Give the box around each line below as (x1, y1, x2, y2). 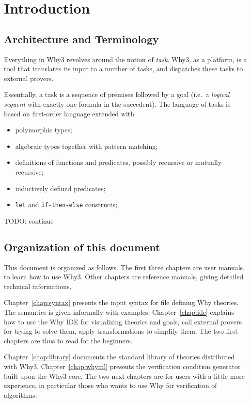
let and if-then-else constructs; (15, 199, 118, 210)
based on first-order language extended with (4, 108, 135, 118)
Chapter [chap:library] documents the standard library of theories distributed (4, 352, 235, 362)
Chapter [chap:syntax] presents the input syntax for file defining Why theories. (4, 297, 239, 307)
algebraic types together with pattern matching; (15, 141, 158, 151)
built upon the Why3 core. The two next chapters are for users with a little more (4, 371, 245, 381)
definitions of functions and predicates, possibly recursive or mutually (15, 157, 222, 167)
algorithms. (4, 389, 37, 400)
